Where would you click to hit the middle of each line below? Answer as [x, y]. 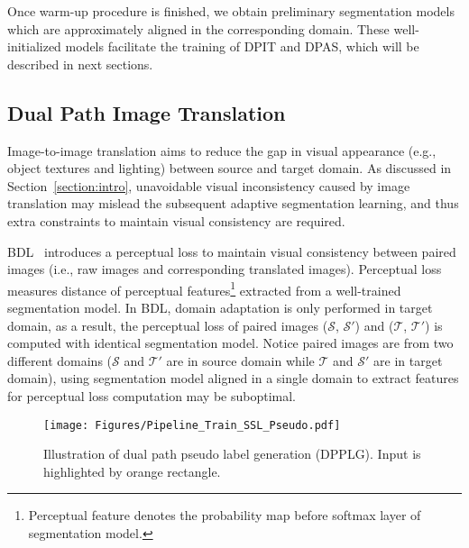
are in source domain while [240, 360]
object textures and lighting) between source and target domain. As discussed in [230, 168]
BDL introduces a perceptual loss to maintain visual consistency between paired [232, 251]
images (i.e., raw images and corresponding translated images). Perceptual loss [225, 269]
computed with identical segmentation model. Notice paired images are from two [230, 343]
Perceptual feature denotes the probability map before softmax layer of [225, 515]
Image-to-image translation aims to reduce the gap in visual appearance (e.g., [222, 150]
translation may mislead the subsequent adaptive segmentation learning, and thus [233, 203]
